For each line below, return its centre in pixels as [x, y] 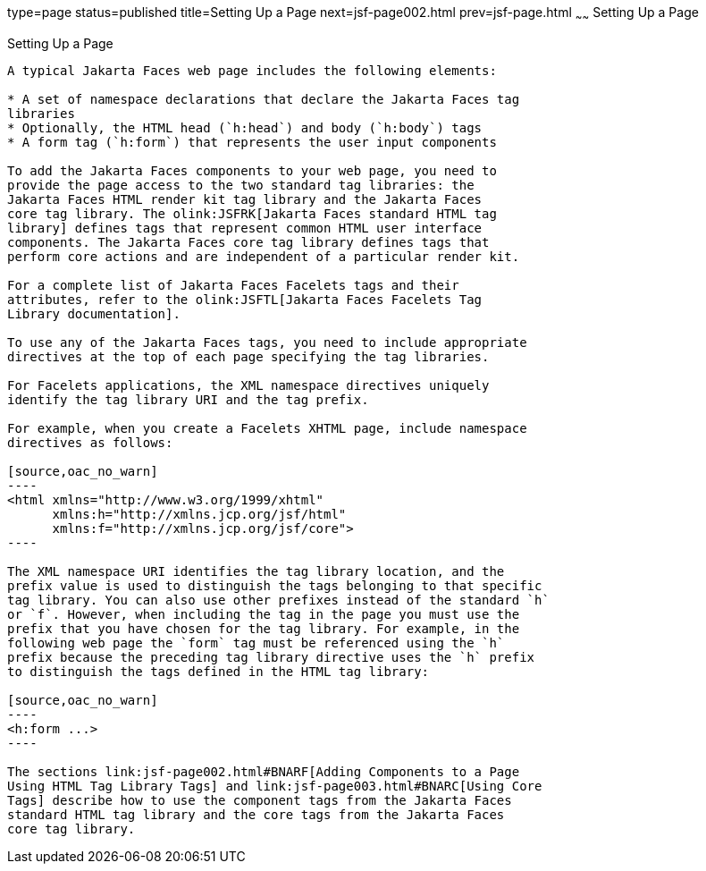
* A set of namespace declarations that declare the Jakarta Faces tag [264, 99]
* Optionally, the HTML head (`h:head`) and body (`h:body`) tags [245, 127]
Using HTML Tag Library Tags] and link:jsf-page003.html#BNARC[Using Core [275, 786]
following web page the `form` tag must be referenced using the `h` [256, 643]
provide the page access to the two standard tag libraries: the [241, 185]
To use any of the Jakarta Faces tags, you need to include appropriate [267, 342]
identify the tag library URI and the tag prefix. [188, 399]
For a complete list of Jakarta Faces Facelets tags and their [233, 285]
